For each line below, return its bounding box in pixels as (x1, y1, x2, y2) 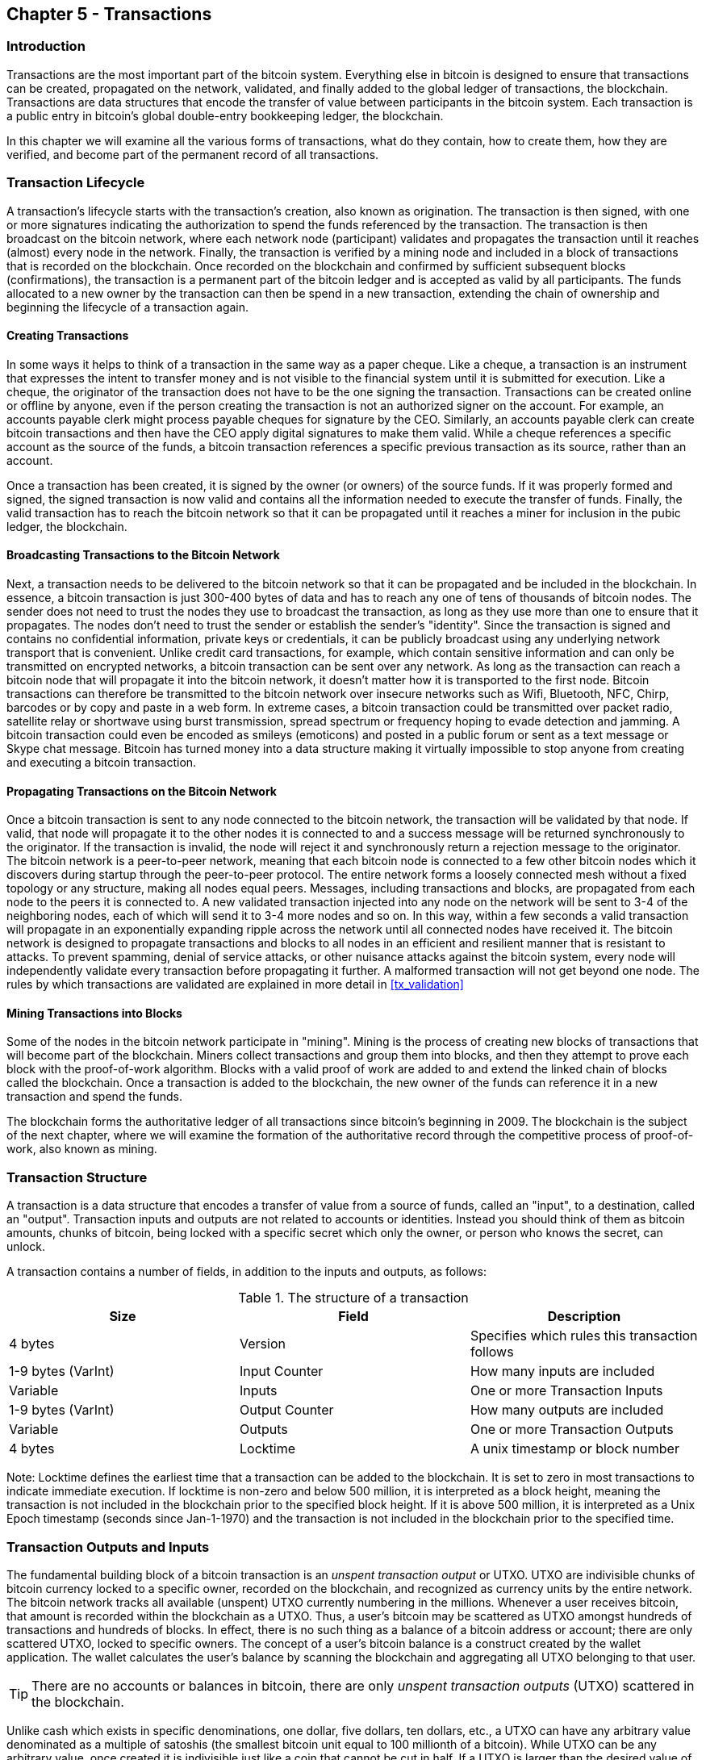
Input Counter (239, 1363, 324, 1380)
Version (239, 1336, 286, 1352)
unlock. (6, 1240, 46, 1254)
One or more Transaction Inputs (470, 1382, 663, 1399)
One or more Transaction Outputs (470, 1421, 674, 1438)
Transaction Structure (6, 1168, 148, 1185)
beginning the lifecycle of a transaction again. (6, 299, 249, 314)
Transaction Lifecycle (6, 174, 145, 191)
